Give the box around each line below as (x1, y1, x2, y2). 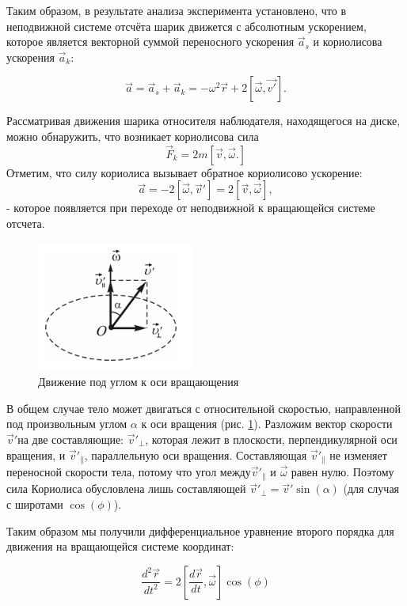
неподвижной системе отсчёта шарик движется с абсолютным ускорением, (6, 17, 367, 34)
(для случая (343, 480, 400, 497)
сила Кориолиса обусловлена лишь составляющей (6, 480, 246, 497)
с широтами (6, 496, 63, 513)
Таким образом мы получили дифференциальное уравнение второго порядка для (6, 522, 394, 539)
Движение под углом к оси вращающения (38, 373, 239, 390)
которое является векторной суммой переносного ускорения (6, 33, 295, 50)
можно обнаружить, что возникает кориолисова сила (6, 127, 259, 144)
